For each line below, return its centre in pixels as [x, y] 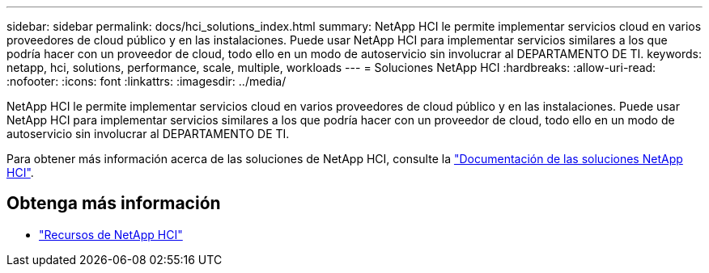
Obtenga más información [114, 204]
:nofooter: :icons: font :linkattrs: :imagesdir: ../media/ [146, 81]
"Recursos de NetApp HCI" [111, 234]
